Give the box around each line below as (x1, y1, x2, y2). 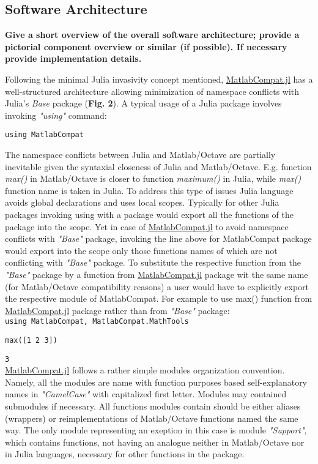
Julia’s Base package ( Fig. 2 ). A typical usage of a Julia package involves (5, 97, 282, 110)
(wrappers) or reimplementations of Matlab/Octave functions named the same (5, 411, 298, 424)
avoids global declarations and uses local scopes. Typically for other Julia (5, 196, 279, 209)
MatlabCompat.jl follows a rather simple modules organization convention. (5, 364, 285, 376)
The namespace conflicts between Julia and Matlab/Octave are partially (5, 148, 276, 161)
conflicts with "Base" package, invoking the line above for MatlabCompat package (5, 232, 312, 245)
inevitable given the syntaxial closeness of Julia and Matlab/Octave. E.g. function (5, 160, 312, 173)
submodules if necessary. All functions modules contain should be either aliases (5, 400, 301, 413)
